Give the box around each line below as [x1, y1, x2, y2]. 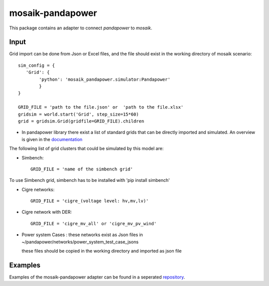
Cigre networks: [21, 186, 55, 192]
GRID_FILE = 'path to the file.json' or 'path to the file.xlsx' [18, 105, 184, 110]
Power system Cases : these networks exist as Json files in [21, 232, 143, 238]
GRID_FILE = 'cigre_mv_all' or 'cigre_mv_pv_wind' [30, 221, 157, 226]
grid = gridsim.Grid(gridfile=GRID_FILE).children [18, 118, 144, 124]
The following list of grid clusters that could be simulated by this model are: [9, 145, 164, 151]
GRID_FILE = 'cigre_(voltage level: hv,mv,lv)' [30, 198, 149, 204]
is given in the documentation [21, 136, 83, 142]
